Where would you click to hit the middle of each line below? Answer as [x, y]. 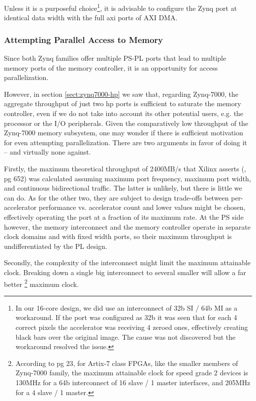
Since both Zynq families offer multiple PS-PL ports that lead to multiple [115, 58]
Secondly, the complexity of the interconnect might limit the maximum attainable [127, 262]
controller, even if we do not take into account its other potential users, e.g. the [124, 113]
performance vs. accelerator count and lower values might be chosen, [142, 207]
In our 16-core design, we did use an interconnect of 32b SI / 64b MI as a [127, 307]
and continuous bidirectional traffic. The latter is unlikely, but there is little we [123, 188]
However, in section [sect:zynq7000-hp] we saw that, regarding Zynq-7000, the [121, 94]
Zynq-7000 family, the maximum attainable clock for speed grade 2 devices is [132, 373]
